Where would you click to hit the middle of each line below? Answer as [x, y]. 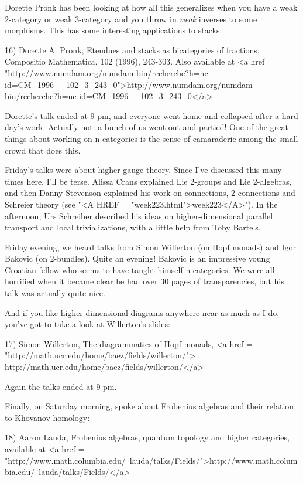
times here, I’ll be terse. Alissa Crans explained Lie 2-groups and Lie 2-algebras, [148, 181]
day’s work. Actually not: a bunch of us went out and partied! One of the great [147, 127]
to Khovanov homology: [47, 417]
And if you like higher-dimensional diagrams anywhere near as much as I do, [142, 312]
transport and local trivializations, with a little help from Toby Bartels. [133, 227]
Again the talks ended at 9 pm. [61, 386]
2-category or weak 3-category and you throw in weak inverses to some [131, 18]
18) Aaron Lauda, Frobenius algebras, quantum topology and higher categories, [147, 437]
